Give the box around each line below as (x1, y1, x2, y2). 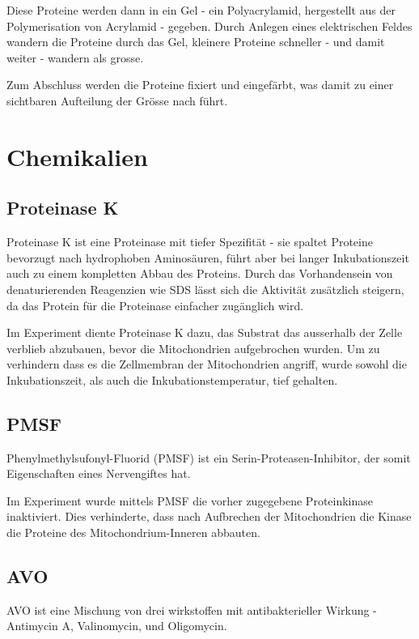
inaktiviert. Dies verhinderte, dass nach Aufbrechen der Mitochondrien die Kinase (6, 508, 412, 525)
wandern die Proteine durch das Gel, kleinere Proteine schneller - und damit (6, 33, 385, 50)
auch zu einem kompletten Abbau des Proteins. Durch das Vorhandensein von (6, 265, 393, 282)
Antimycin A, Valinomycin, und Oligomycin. (6, 617, 227, 634)
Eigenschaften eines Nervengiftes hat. (6, 465, 191, 482)
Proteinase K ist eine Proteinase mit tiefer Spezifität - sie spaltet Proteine (6, 233, 373, 250)
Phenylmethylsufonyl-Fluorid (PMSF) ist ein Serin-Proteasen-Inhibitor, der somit (6, 449, 411, 466)
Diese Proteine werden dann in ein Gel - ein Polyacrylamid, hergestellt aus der (6, 2, 396, 18)
